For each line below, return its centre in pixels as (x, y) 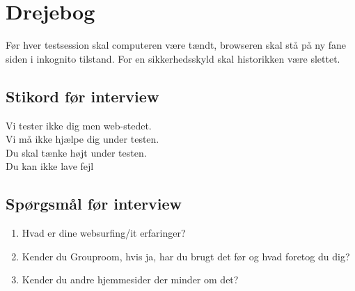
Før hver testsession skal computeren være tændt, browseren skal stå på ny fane (176, 45)
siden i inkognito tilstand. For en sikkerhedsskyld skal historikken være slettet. (173, 58)
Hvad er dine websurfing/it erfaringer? (104, 233)
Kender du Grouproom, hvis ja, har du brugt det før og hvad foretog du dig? (186, 256)
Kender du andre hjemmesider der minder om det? (130, 280)
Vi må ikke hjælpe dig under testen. (82, 139)
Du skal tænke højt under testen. (76, 152)
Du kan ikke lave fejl (50, 166)
